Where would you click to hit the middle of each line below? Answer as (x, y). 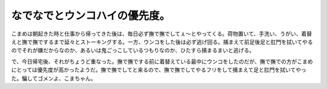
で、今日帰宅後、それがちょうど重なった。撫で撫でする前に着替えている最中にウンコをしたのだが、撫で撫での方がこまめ (162, 61)
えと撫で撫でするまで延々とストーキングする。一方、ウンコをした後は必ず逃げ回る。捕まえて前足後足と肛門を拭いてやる (162, 41)
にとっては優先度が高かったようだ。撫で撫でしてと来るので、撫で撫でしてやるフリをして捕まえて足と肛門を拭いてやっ (159, 70)
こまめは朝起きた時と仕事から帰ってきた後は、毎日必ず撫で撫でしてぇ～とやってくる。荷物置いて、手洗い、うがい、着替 (161, 34)
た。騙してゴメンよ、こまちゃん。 (54, 78)
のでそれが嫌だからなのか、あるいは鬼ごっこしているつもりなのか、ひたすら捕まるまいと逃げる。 (133, 51)
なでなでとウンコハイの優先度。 (91, 16)
